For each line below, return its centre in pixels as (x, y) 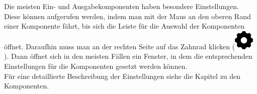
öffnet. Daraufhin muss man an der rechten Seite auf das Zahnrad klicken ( (120, 46)
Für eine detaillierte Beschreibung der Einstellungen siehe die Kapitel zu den (122, 76)
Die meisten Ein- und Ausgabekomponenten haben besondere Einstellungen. (121, 6)
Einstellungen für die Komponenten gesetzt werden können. (96, 66)
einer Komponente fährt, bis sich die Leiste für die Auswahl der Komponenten (124, 26)
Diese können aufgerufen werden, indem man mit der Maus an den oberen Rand (127, 16)
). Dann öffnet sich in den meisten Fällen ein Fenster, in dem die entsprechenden (128, 56)
